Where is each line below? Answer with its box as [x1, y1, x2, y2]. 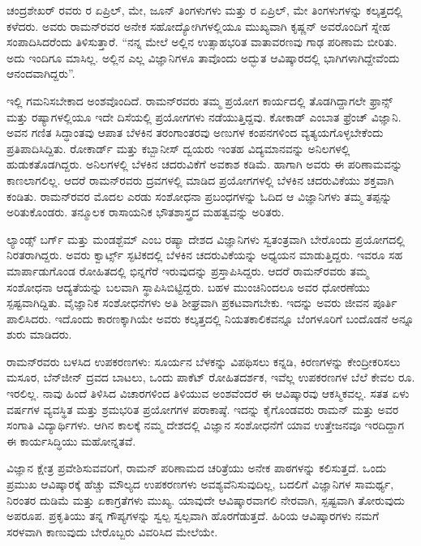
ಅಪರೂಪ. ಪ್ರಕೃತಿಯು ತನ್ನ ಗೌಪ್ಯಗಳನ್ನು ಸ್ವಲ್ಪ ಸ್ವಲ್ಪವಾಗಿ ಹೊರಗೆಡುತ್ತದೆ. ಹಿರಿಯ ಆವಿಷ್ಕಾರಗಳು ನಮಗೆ [6, 507, 380, 524]
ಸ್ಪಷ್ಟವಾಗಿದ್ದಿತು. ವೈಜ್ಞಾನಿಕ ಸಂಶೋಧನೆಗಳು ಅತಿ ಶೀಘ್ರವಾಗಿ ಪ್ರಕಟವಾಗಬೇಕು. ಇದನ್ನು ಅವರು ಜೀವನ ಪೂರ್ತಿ [6, 294, 397, 311]
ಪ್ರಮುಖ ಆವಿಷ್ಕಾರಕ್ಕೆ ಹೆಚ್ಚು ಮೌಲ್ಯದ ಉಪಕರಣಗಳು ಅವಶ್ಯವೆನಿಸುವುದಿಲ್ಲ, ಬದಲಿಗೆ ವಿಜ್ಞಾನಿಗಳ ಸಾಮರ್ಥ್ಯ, [6, 476, 394, 493]
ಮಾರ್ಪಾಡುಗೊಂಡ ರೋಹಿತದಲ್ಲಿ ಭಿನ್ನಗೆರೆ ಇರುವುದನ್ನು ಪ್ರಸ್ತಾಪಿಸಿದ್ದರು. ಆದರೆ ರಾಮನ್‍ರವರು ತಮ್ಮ [6, 262, 369, 279]
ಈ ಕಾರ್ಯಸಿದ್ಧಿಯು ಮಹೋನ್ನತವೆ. [6, 432, 136, 449]
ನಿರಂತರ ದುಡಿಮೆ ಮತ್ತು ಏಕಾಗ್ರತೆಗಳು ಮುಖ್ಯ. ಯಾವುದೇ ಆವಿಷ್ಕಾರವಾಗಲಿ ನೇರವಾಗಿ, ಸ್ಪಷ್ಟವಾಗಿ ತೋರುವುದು [6, 491, 406, 508]
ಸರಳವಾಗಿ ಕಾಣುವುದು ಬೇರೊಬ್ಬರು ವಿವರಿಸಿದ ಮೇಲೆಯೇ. [6, 523, 218, 540]
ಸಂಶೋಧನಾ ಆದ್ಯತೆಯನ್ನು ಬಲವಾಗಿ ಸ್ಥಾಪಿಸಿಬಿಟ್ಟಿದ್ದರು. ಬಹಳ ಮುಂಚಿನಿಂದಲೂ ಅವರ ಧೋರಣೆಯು [6, 278, 371, 295]
